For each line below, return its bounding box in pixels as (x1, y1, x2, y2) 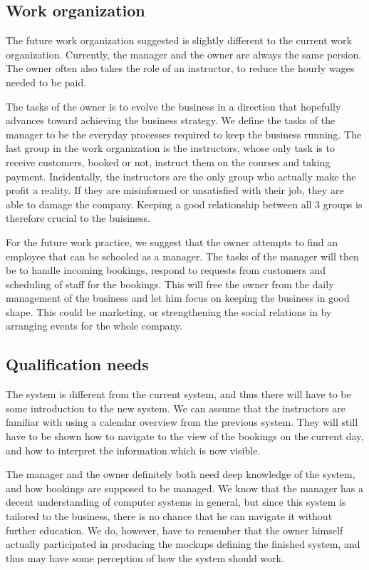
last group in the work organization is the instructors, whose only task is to (6, 141, 335, 156)
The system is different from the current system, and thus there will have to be (6, 387, 351, 402)
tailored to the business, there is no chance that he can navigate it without (6, 509, 333, 524)
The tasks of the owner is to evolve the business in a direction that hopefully (6, 98, 341, 113)
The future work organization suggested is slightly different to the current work (6, 33, 352, 48)
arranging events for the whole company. (6, 318, 182, 333)
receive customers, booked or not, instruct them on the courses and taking (6, 154, 331, 169)
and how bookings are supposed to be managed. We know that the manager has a (6, 480, 364, 495)
